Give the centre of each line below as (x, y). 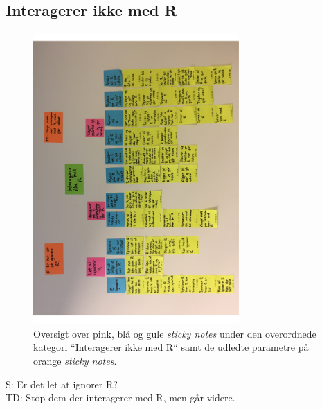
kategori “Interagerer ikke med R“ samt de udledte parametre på (171, 347)
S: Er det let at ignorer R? (62, 384)
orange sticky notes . (75, 360)
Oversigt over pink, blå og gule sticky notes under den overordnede (175, 333)
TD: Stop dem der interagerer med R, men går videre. (120, 398)
